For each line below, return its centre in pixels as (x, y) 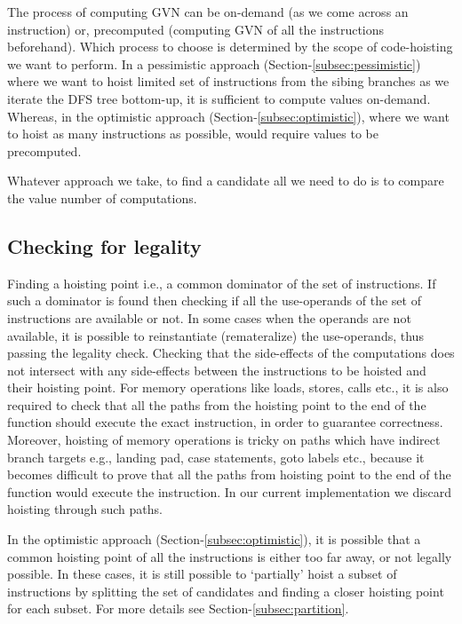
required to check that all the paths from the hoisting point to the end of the (217, 404)
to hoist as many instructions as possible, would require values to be (193, 134)
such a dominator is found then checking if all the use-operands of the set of (214, 300)
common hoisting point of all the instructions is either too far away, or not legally (230, 556)
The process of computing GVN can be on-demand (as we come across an (208, 12)
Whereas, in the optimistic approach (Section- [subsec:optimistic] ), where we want (228, 116)
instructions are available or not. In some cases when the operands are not (209, 317)
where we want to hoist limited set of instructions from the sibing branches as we (228, 81)
